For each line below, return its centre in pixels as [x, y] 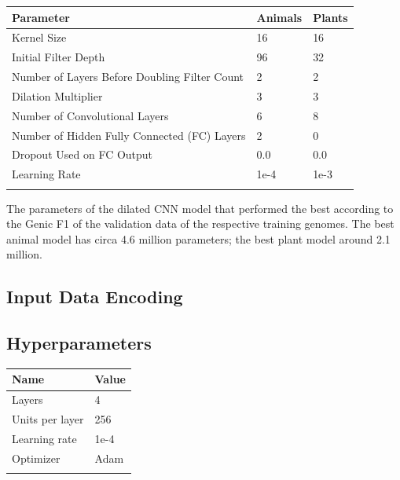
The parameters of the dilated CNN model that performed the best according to [200, 208]
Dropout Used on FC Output [83, 154]
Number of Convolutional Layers [90, 115]
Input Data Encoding [95, 297]
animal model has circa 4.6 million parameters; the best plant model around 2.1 [198, 238]
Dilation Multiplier [57, 95]
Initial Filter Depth [59, 57]
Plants [330, 17]
